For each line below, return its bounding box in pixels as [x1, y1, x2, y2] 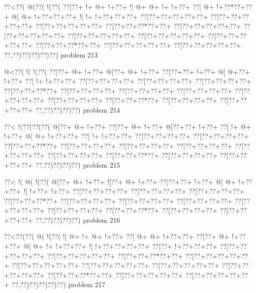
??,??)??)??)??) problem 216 [35, 214, 120, 225]
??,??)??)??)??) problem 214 [35, 104, 120, 115]
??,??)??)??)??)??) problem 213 [4, 49, 98, 59]
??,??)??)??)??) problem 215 [35, 159, 120, 170]
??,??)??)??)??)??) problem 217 [11, 279, 106, 290]
